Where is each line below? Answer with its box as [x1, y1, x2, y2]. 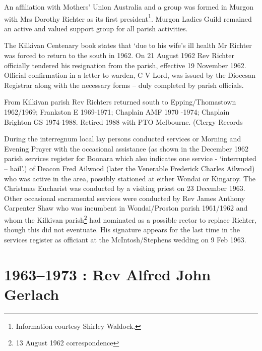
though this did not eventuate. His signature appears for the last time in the [4, 224, 240, 235]
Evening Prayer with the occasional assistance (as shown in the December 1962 [4, 143, 248, 154]
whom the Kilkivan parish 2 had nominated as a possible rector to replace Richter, [4, 213, 256, 225]
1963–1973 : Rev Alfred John [4, 264, 211, 284]
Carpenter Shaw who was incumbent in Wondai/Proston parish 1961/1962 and [4, 203, 248, 213]
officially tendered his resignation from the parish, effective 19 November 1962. [4, 60, 246, 70]
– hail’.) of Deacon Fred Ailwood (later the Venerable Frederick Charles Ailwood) [4, 163, 255, 173]
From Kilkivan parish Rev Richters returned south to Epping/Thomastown [4, 96, 236, 107]
